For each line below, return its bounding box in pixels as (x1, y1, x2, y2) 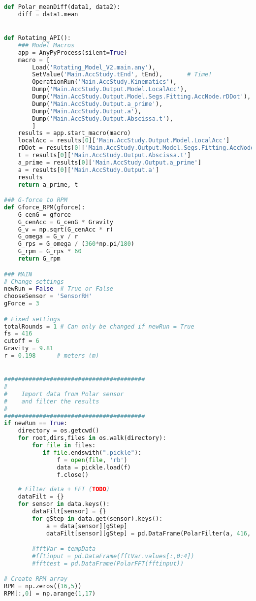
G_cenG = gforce (18, 211, 71, 218)
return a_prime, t (18, 181, 78, 188)
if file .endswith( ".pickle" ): (42, 449, 142, 456)
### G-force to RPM (4, 197, 67, 204)
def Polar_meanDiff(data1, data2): (4, 3, 121, 10)
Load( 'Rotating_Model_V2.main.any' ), (32, 64, 156, 71)
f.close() (57, 471, 89, 478)
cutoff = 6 (4, 337, 39, 345)
